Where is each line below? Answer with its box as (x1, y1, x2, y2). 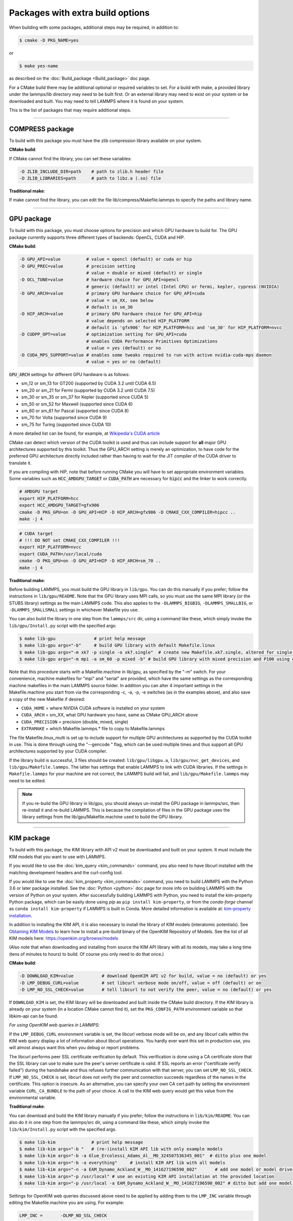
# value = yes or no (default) (86, 359, 161, 365)
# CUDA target (19, 530, 53, 536)
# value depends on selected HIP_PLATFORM (86, 318, 189, 323)
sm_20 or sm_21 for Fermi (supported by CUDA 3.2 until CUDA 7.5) (21, 387, 155, 393)
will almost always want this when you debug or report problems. (9, 1045, 140, 1051)
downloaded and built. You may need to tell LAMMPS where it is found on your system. (9, 98, 184, 104)
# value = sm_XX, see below (86, 297, 153, 303)
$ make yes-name (19, 63, 59, 68)
